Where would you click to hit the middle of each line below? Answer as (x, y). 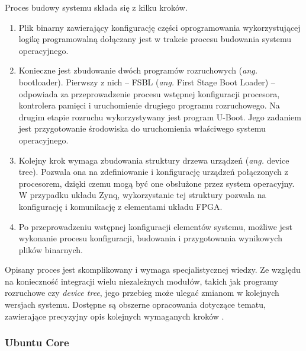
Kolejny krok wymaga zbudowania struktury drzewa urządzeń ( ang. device (154, 160)
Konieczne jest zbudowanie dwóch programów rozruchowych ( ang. (138, 70)
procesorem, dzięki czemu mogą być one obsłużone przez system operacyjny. (157, 183)
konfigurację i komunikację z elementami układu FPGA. (120, 206)
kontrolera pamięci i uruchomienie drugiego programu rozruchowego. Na (149, 105)
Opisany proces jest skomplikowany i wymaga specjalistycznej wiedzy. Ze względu (153, 269)
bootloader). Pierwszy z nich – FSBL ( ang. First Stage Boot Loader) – (147, 82)
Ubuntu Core (37, 342)
